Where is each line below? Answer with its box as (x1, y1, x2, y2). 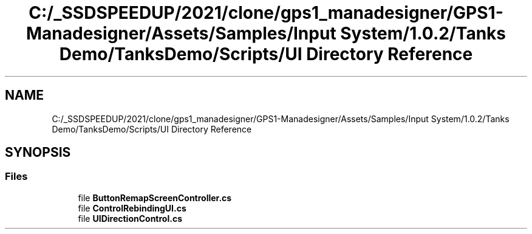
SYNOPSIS (5, 145, 71, 160)
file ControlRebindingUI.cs (78, 202, 186, 213)
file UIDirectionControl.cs (78, 213, 182, 224)
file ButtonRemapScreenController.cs (78, 192, 232, 203)
